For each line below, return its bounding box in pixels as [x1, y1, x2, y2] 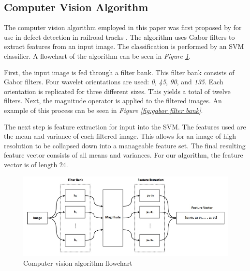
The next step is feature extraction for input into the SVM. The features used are [4, 121, 246, 131]
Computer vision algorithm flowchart [23, 257, 132, 268]
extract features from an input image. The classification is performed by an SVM [4, 41, 244, 51]
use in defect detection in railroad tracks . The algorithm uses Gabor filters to [4, 32, 235, 42]
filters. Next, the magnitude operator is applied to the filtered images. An [4, 96, 222, 106]
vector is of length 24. [4, 159, 68, 169]
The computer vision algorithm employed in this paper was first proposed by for [4, 22, 242, 32]
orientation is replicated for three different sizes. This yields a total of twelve [4, 86, 231, 96]
